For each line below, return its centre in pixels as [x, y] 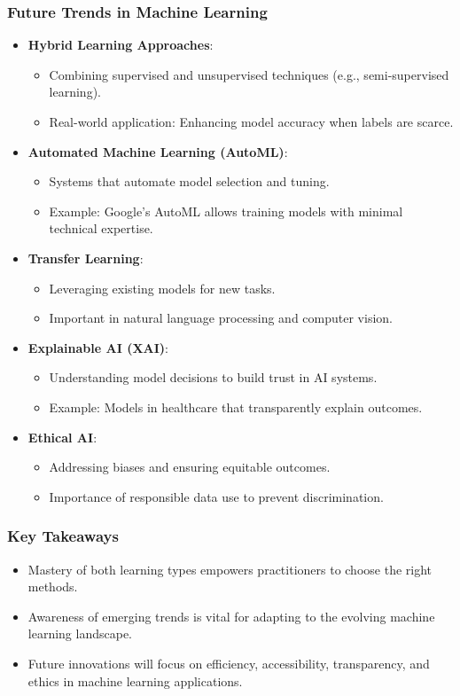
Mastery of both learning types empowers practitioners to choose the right [230, 569]
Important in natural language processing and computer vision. [221, 318]
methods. [53, 587]
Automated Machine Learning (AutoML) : [158, 151]
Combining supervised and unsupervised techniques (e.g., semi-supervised [249, 74]
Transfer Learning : [86, 258]
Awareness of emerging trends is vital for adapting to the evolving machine [231, 616]
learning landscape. [80, 633]
